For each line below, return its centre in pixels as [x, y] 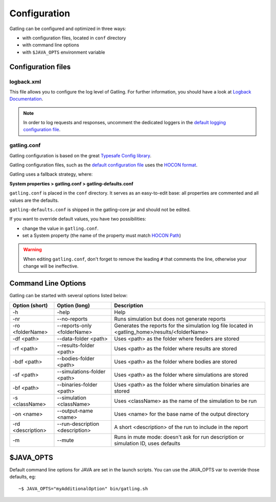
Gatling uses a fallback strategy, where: [51, 174]
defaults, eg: [23, 477]
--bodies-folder [76, 358]
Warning [32, 250]
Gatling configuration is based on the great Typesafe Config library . [80, 155]
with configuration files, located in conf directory [74, 38]
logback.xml [25, 82]
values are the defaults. [34, 200]
